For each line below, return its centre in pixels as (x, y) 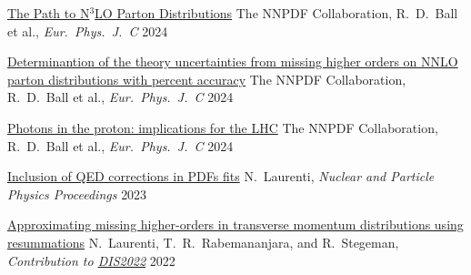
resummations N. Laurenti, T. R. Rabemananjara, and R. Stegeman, (203, 242)
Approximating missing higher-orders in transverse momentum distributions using (235, 224)
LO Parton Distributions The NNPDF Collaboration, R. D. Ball (276, 13)
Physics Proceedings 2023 (77, 194)
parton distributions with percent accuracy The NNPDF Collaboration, (207, 79)
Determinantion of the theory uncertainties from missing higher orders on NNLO (233, 61)
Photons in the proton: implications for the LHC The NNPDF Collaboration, (223, 127)
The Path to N (49, 13)
